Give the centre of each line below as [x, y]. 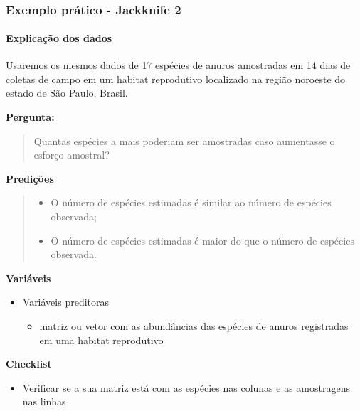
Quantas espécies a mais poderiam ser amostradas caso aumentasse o [184, 140]
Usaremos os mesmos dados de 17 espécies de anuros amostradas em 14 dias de [178, 65]
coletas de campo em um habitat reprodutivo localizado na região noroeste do [176, 79]
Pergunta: [30, 117]
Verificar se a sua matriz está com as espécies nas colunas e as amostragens [186, 387]
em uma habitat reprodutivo [101, 340]
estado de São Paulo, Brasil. [67, 93]
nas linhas [44, 401]
